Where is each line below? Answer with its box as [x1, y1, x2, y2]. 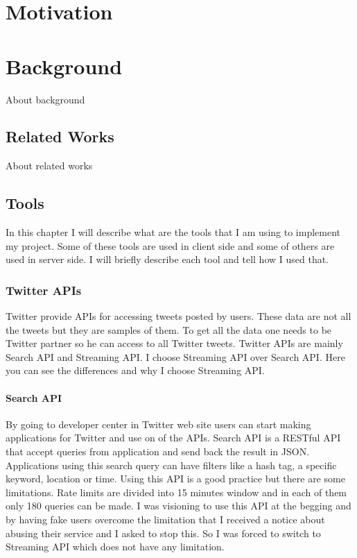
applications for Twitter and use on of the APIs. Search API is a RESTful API [6, 430, 341, 445]
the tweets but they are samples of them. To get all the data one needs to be [6, 322, 332, 337]
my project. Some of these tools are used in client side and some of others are [6, 238, 335, 253]
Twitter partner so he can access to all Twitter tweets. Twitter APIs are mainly [6, 336, 343, 350]
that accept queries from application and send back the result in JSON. [6, 444, 310, 459]
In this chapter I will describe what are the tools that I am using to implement [6, 225, 340, 239]
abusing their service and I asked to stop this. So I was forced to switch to [6, 525, 321, 540]
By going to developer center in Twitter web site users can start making [6, 416, 311, 431]
